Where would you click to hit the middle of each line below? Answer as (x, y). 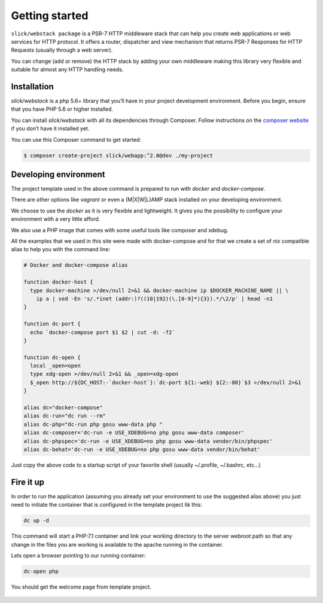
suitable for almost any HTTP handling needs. (67, 69)
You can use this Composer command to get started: (76, 139)
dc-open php (41, 571)
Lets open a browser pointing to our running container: (78, 556)
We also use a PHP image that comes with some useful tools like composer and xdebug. (120, 230)
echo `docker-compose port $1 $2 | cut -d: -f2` (103, 332)
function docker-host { (59, 282)
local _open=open (55, 366)
